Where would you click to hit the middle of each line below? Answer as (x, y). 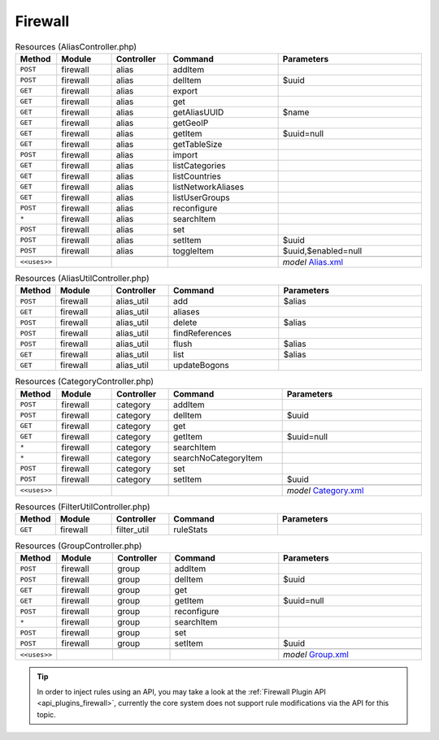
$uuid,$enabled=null (322, 250)
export (185, 91)
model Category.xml (325, 490)
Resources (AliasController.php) (76, 46)
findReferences (202, 333)
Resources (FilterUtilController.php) (83, 506)
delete (185, 322)
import (185, 154)
